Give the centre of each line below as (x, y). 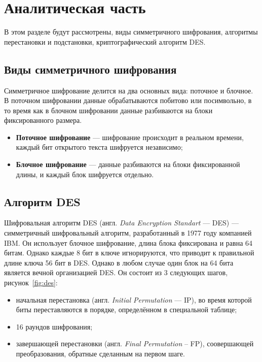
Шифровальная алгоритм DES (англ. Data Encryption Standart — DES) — (121, 223)
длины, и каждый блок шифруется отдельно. (85, 174)
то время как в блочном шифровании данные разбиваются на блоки (108, 110)
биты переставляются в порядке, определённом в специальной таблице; (126, 309)
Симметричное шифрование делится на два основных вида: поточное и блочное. (129, 90)
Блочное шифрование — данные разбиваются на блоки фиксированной (128, 164)
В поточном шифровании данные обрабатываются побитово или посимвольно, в (128, 100)
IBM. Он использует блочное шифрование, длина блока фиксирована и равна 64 (128, 242)
